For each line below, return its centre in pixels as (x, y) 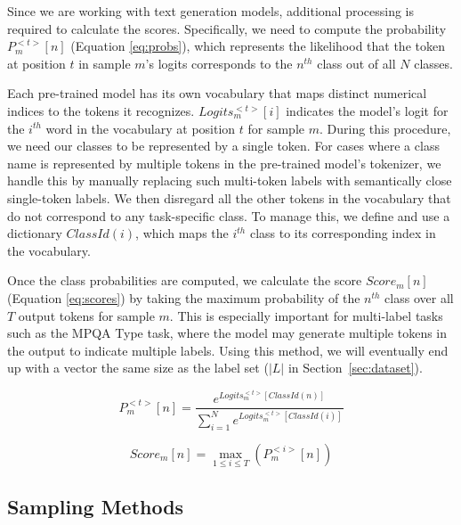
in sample (105, 63)
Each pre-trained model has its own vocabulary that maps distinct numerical (217, 93)
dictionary (35, 233)
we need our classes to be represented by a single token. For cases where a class (223, 146)
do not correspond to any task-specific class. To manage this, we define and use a (229, 215)
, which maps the (182, 233)
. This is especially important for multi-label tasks (306, 315)
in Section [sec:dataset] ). (355, 368)
